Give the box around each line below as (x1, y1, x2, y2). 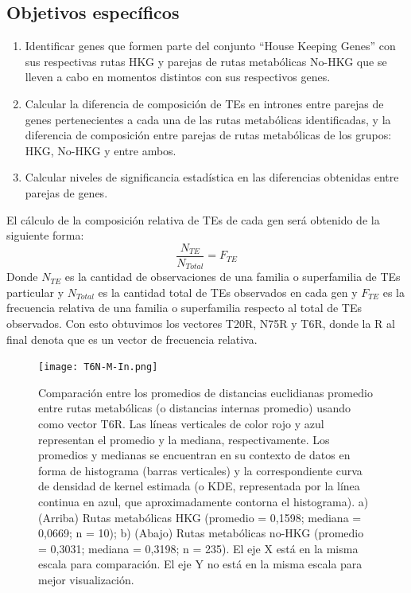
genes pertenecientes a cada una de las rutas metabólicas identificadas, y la (25, 111, 391, 127)
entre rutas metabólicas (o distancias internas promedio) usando (38, 400, 351, 416)
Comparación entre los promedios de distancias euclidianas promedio (38, 384, 373, 400)
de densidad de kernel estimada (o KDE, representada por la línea (38, 478, 360, 494)
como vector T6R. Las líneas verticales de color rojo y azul (38, 415, 324, 432)
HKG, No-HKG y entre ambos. (25, 142, 176, 158)
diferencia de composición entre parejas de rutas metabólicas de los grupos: (25, 127, 392, 143)
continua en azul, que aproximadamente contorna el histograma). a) (38, 494, 369, 510)
